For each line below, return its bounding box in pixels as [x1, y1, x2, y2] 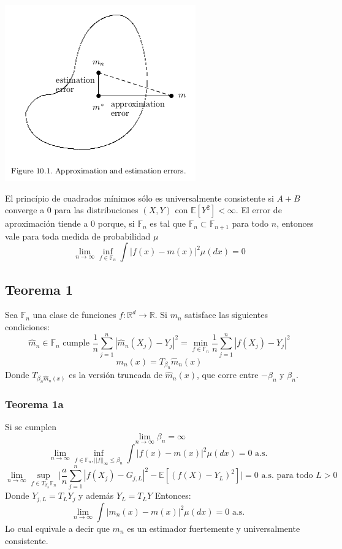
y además [78, 489, 114, 502]
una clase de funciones [32, 308, 116, 321]
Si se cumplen [5, 420, 57, 433]
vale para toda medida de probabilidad [5, 229, 151, 242]
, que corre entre [196, 368, 259, 381]
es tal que [150, 217, 186, 230]
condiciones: [5, 320, 50, 333]
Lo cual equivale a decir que [5, 521, 110, 534]
